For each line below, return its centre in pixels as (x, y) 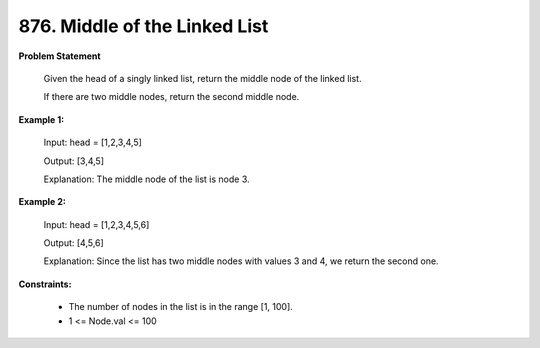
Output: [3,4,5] (74, 161)
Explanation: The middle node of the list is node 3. (146, 179)
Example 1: (41, 119)
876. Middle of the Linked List (143, 26)
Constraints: (45, 284)
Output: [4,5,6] (73, 243)
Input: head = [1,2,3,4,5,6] (96, 224)
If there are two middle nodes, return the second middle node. (171, 97)
